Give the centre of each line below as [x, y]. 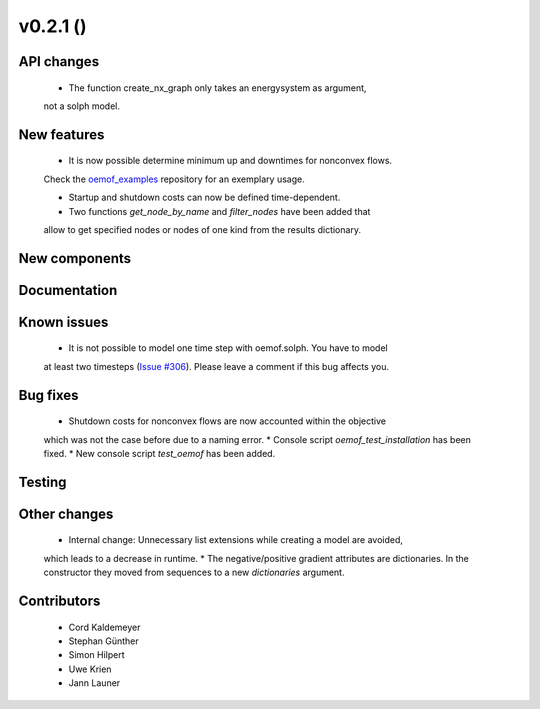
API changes [59, 61]
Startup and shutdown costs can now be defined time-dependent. [204, 197]
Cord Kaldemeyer [104, 627]
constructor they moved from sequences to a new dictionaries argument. [194, 572]
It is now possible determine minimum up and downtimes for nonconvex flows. [230, 161]
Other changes [66, 513]
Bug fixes [48, 395]
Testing [42, 481]
